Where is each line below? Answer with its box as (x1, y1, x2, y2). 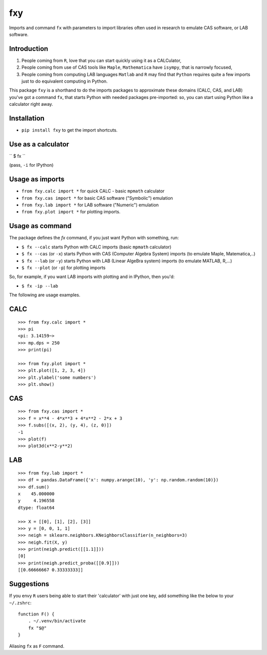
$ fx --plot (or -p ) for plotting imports (21, 265, 106, 271)
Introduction (9, 45, 48, 53)
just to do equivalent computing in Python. (21, 78, 108, 84)
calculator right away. (9, 101, 53, 107)
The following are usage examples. (9, 292, 81, 298)
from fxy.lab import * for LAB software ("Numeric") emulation (21, 202, 159, 208)
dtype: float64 (18, 505, 55, 511)
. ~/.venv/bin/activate (28, 618, 86, 624)
